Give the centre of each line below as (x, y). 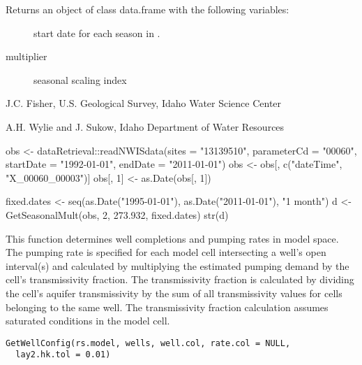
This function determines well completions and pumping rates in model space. (172, 238)
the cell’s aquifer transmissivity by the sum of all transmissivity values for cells (174, 293)
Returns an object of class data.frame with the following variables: (148, 9)
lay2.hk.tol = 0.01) (63, 355)
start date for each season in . (97, 33)
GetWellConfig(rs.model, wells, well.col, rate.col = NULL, (148, 343)
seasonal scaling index (80, 79)
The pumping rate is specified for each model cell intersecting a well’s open (166, 252)
